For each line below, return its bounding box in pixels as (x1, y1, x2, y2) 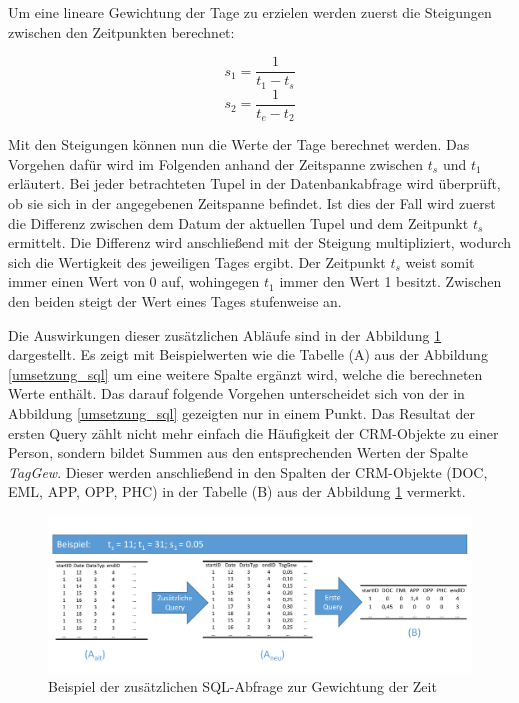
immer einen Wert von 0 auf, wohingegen (8, 271, 260, 292)
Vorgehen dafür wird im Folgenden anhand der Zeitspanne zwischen (8, 153, 424, 174)
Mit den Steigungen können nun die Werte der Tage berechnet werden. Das (8, 134, 470, 155)
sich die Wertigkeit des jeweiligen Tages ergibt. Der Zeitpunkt (8, 251, 386, 272)
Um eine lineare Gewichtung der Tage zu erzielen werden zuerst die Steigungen (8, 2, 492, 22)
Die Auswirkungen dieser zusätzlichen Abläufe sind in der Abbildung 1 (8, 324, 442, 345)
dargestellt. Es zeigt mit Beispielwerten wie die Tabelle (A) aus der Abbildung (8, 344, 488, 365)
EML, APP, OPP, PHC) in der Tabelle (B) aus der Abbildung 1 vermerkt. (8, 481, 466, 502)
